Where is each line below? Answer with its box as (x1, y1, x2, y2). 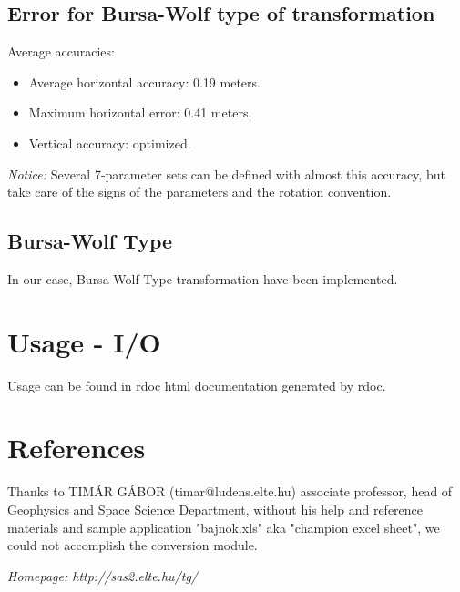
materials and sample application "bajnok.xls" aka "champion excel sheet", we (7, 517, 440, 536)
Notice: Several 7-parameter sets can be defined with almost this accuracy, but (7, 164, 445, 183)
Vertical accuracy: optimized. (28, 133, 191, 152)
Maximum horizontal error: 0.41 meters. (28, 103, 252, 122)
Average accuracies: (7, 42, 115, 61)
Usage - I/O (7, 322, 161, 360)
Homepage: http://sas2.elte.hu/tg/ (7, 566, 198, 585)
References (7, 429, 146, 466)
